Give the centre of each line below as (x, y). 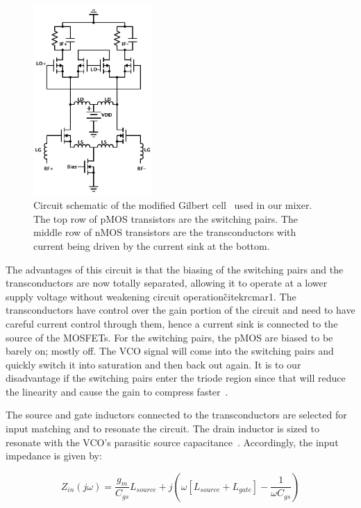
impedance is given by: (54, 456)
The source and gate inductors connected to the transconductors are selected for (176, 415)
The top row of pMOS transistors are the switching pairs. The (166, 218)
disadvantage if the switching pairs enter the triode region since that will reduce (176, 378)
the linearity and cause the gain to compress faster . (117, 391)
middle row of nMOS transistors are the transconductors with (165, 232)
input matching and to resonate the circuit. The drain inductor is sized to (162, 429)
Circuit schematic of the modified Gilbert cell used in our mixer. (173, 205)
